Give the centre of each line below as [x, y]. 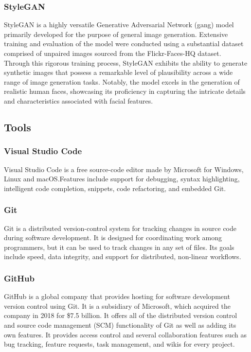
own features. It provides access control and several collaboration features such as [125, 334]
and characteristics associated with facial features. [79, 100]
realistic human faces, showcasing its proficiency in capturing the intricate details [125, 91]
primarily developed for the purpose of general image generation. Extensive [116, 34]
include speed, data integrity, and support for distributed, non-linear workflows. [123, 256]
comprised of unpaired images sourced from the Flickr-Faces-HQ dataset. [113, 53]
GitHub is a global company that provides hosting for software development [117, 296]
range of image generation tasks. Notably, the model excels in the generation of [122, 81]
